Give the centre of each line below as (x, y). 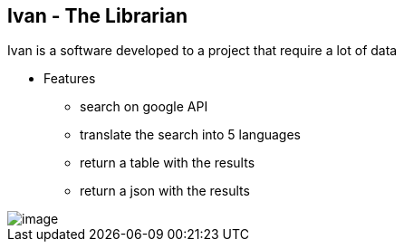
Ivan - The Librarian (97, 16)
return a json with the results (165, 191)
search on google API (144, 107)
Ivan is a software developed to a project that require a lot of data (202, 51)
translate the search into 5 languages (190, 135)
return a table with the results (168, 163)
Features (70, 79)
